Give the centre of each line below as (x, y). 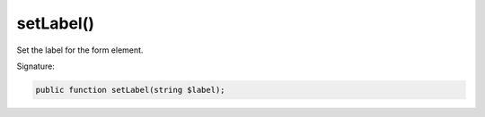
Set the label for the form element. (80, 50)
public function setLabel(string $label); (130, 90)
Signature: (36, 66)
